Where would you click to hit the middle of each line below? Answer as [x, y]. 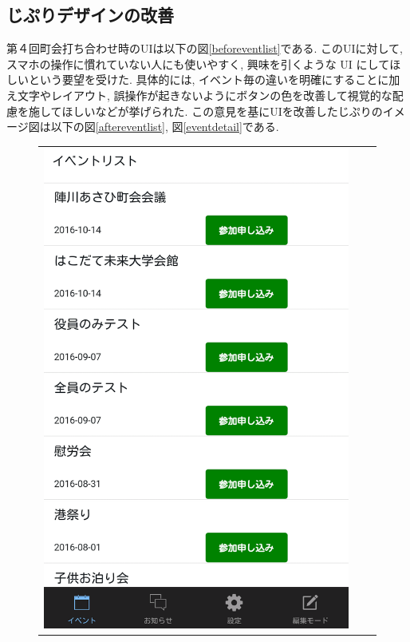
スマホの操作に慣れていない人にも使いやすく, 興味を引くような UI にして [198, 63]
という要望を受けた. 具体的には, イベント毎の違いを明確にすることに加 [214, 79]
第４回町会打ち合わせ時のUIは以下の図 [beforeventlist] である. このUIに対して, [205, 48]
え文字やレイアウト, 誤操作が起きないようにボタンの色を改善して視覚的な [199, 95]
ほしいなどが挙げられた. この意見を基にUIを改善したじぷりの [222, 111]
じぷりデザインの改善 [90, 15]
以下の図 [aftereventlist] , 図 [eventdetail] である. [165, 127]
